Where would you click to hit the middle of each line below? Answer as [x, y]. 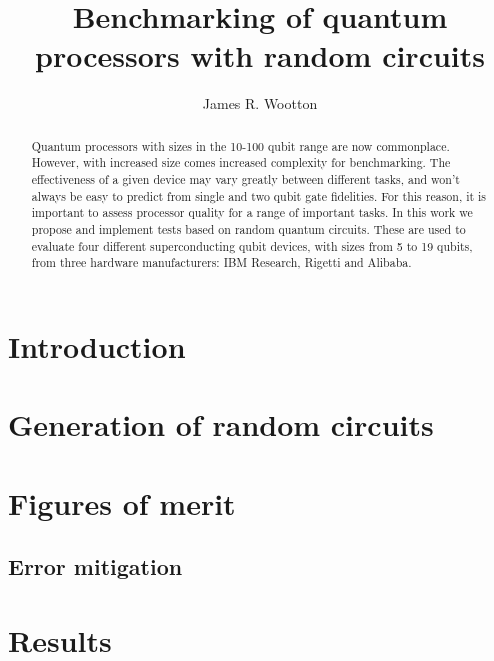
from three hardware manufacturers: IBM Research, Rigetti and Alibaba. [221, 262]
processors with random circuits [260, 55]
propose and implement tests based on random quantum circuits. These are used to [248, 228]
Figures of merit [122, 502]
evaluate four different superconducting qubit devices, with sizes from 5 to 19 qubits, [252, 245]
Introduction [97, 345]
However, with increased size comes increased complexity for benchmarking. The [241, 162]
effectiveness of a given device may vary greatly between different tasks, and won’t [245, 179]
